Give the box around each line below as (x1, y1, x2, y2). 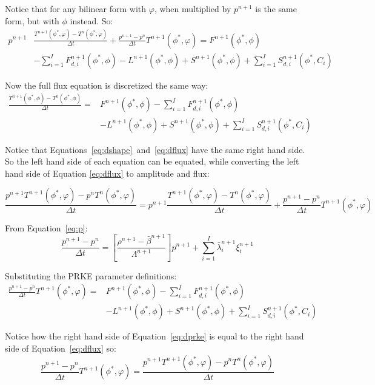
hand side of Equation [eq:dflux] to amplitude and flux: (5, 166, 210, 179)
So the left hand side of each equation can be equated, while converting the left (5, 155, 299, 168)
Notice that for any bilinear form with (5, 2, 147, 15)
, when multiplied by (154, 2, 231, 15)
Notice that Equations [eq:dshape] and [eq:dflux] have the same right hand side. (5, 143, 305, 155)
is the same (255, 2, 297, 15)
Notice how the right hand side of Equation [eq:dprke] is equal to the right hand (5, 330, 304, 342)
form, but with (5, 14, 59, 27)
